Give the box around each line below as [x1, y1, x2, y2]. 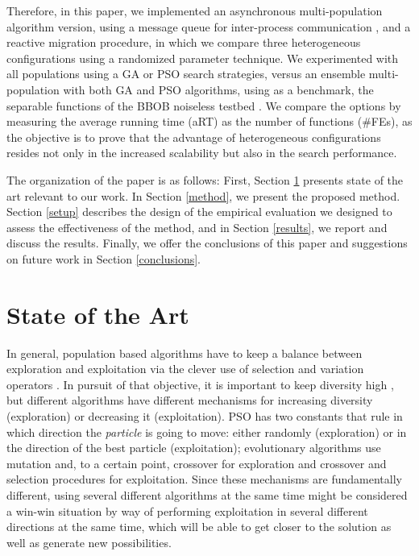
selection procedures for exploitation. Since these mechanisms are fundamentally [6, 471, 402, 488]
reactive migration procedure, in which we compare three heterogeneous [6, 34, 361, 51]
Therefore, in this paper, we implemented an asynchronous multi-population [6, 2, 383, 19]
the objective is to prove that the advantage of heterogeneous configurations [6, 128, 381, 145]
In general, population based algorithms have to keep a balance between [6, 344, 363, 361]
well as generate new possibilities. [6, 533, 172, 550]
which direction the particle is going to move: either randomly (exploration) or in [6, 423, 407, 440]
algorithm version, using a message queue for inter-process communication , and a [6, 18, 411, 35]
